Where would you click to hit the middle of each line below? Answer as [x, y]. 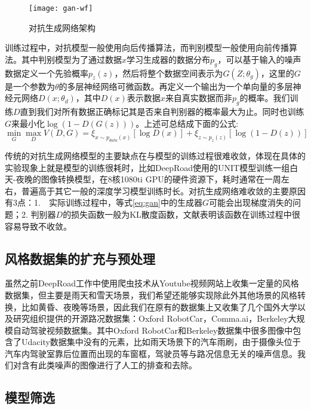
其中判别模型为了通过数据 [71, 59]
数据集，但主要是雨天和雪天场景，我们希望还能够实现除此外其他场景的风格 [151, 294]
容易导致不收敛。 [38, 226]
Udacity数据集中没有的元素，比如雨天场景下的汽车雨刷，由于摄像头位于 [161, 342]
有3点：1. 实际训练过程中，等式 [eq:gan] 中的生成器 [104, 202]
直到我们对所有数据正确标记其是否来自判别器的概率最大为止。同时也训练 [162, 112]
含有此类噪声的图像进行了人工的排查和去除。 [109, 365]
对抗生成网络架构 [62, 27]
